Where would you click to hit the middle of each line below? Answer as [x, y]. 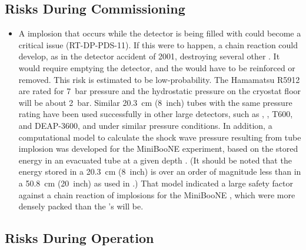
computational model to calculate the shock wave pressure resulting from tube [160, 137]
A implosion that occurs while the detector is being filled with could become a [160, 33]
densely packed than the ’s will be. [81, 206]
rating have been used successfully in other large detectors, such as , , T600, [156, 114]
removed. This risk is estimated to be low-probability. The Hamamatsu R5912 [159, 79]
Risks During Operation [79, 238]
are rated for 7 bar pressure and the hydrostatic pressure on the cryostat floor [160, 91]
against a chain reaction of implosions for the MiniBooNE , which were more [157, 194]
